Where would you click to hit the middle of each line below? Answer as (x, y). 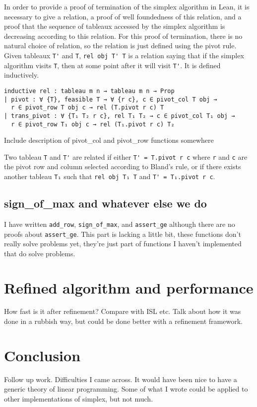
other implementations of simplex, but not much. (79, 398)
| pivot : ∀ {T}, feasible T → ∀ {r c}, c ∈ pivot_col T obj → (111, 99)
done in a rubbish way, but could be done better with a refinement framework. (123, 321)
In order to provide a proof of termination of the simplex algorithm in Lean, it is (127, 6)
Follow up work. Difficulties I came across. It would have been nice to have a (121, 379)
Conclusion (42, 355)
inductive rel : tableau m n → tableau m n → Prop (89, 91)
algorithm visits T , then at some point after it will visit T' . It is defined (112, 65)
